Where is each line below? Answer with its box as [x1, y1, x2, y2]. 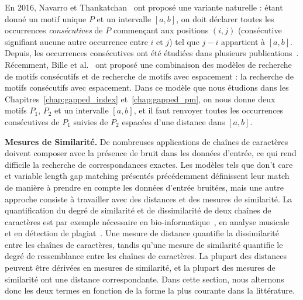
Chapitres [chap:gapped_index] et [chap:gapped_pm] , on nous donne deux [5, 92, 276, 105]
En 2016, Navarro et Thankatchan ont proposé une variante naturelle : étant [5, 1, 283, 13]
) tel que [169, 35, 199, 47]
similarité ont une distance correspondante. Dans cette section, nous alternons [5, 273, 284, 285]
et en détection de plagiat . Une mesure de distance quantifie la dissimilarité [5, 227, 279, 239]
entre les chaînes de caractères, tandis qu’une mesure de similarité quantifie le [5, 238, 283, 250]
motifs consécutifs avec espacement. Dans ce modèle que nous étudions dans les [5, 81, 289, 94]
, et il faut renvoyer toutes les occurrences [133, 104, 284, 116]
